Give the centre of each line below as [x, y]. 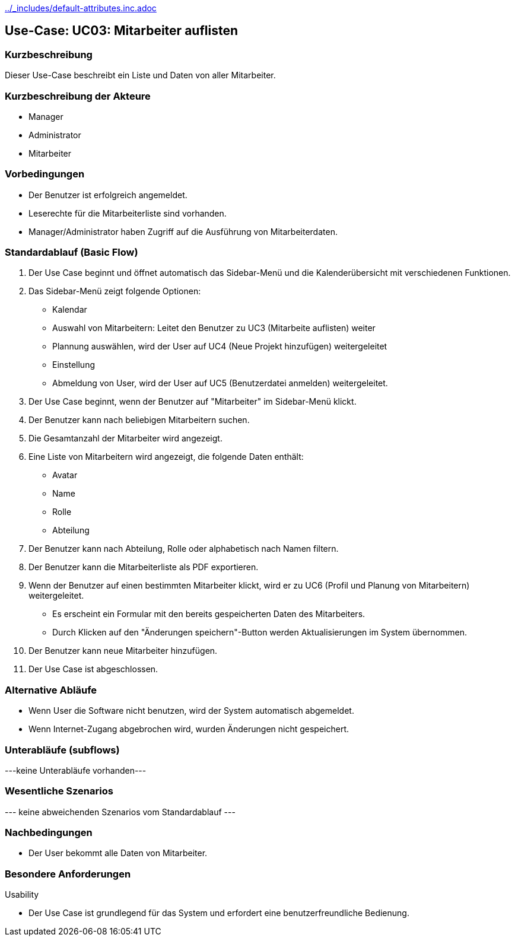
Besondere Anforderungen [68, 874]
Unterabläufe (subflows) [62, 750]
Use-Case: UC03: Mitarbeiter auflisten [121, 31]
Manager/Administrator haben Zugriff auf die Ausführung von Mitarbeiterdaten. [183, 231]
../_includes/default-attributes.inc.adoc [81, 8]
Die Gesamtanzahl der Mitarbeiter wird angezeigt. [125, 438]
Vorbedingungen [45, 174]
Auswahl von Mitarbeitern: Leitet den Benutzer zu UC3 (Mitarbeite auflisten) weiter [214, 328]
